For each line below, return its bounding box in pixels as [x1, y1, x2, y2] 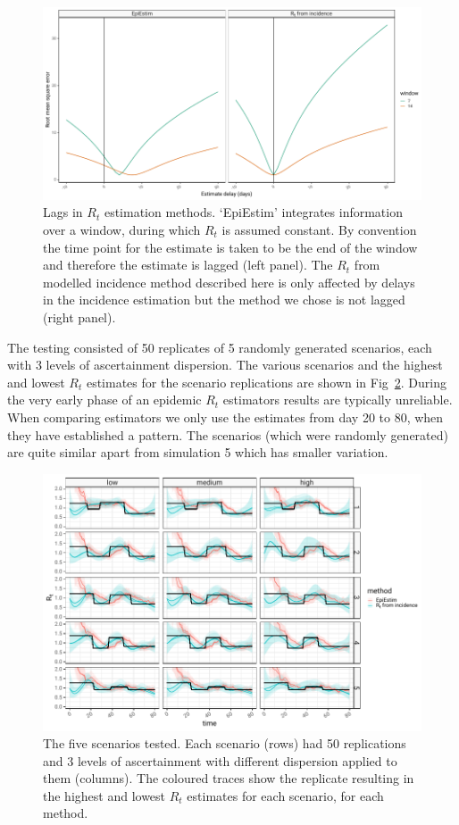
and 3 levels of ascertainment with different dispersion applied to [43, 751, 397, 770]
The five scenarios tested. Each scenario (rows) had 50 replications [43, 734, 406, 753]
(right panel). [43, 307, 116, 326]
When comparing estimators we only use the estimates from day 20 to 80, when [7, 407, 444, 426]
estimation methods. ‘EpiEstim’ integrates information [104, 203, 403, 221]
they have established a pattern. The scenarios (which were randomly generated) [7, 425, 448, 444]
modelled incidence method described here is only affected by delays [43, 272, 415, 291]
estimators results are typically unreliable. [222, 390, 453, 409]
